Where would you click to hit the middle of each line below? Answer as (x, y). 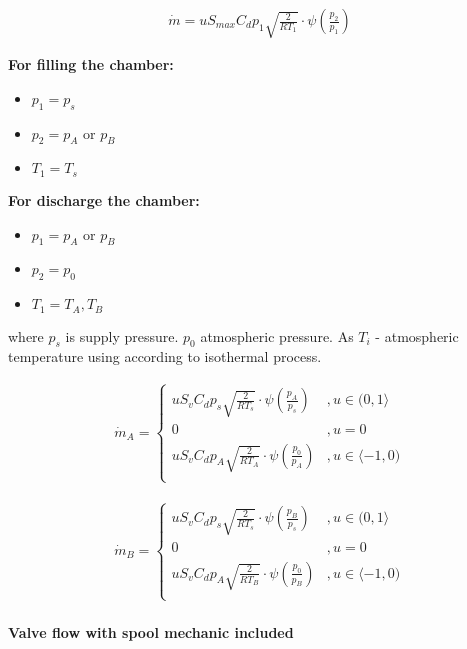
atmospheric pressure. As (277, 335)
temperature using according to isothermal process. (165, 356)
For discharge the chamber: (104, 199)
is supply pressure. (122, 335)
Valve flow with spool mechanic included (151, 631)
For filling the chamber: (91, 64)
